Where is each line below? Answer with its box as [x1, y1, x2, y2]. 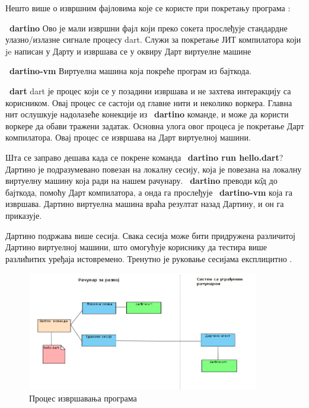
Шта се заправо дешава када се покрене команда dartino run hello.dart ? [5, 151, 283, 163]
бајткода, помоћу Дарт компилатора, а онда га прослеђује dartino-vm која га [5, 186, 292, 198]
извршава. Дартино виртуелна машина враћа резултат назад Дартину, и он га [5, 197, 284, 210]
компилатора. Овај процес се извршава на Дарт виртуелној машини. [5, 131, 251, 144]
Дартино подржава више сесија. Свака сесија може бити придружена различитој [5, 229, 295, 241]
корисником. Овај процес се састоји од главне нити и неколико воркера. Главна [5, 96, 292, 109]
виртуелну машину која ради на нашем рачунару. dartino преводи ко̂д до [5, 174, 278, 187]
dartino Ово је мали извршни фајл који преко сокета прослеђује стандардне [9, 21, 288, 34]
